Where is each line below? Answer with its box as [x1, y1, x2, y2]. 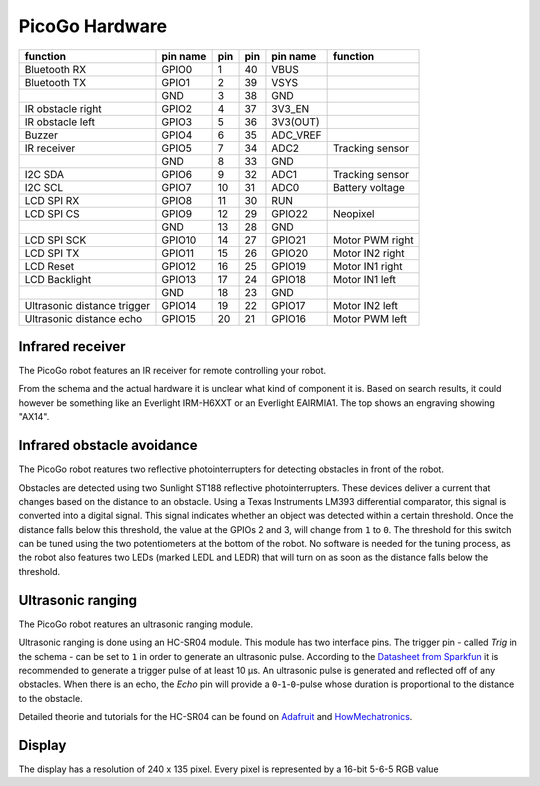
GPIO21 [271, 233, 307, 247]
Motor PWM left [332, 311, 407, 325]
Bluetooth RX [24, 62, 87, 76]
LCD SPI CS [24, 206, 80, 220]
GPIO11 [161, 246, 195, 260]
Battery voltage [332, 180, 405, 194]
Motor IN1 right [332, 259, 404, 273]
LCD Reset [24, 259, 75, 273]
